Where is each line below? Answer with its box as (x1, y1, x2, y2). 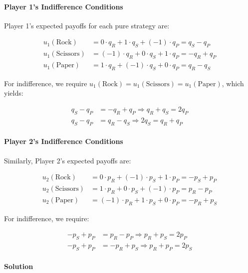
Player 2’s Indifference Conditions (4, 136, 123, 146)
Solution (4, 261, 33, 272)
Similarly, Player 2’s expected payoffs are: (4, 155, 131, 165)
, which (222, 78, 244, 88)
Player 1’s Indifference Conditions (4, 1, 123, 11)
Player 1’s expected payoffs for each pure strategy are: (4, 20, 170, 30)
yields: (4, 88, 23, 98)
